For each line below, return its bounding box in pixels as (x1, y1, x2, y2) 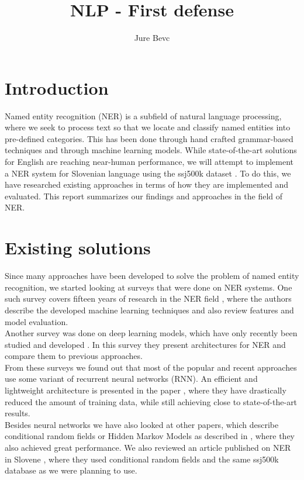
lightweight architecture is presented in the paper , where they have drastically (5, 384, 286, 396)
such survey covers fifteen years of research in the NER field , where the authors (5, 292, 292, 305)
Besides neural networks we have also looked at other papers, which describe (5, 418, 279, 430)
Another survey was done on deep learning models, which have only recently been (5, 327, 298, 339)
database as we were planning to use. (5, 464, 137, 476)
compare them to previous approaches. (5, 350, 143, 362)
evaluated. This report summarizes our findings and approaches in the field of (5, 189, 283, 202)
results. (5, 407, 30, 419)
